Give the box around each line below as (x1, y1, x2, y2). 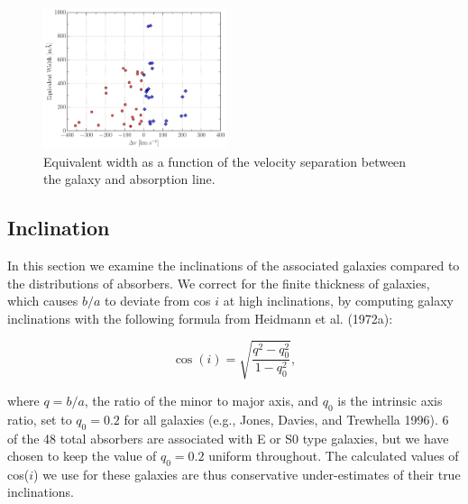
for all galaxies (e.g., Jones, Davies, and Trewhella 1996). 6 (124, 409, 449, 428)
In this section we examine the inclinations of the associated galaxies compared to (7, 255, 460, 274)
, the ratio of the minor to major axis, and (84, 390, 319, 409)
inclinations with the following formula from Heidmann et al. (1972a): (7, 308, 393, 327)
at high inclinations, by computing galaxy (223, 291, 454, 310)
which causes (7, 291, 78, 310)
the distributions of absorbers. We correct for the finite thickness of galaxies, (7, 273, 430, 292)
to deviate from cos (105, 291, 211, 310)
